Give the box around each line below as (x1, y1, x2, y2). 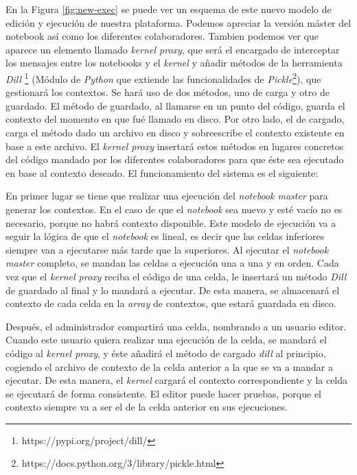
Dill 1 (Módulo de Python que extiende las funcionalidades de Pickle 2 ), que (5, 69, 321, 86)
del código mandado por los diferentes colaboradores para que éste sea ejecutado (5, 152, 344, 167)
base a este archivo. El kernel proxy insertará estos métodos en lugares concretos (5, 138, 344, 153)
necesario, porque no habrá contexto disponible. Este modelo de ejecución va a (5, 215, 336, 230)
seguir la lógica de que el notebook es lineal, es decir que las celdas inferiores (5, 229, 325, 243)
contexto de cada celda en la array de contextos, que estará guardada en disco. (5, 296, 336, 310)
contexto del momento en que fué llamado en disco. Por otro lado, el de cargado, (5, 112, 345, 126)
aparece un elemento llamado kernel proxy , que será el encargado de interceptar (5, 42, 340, 56)
